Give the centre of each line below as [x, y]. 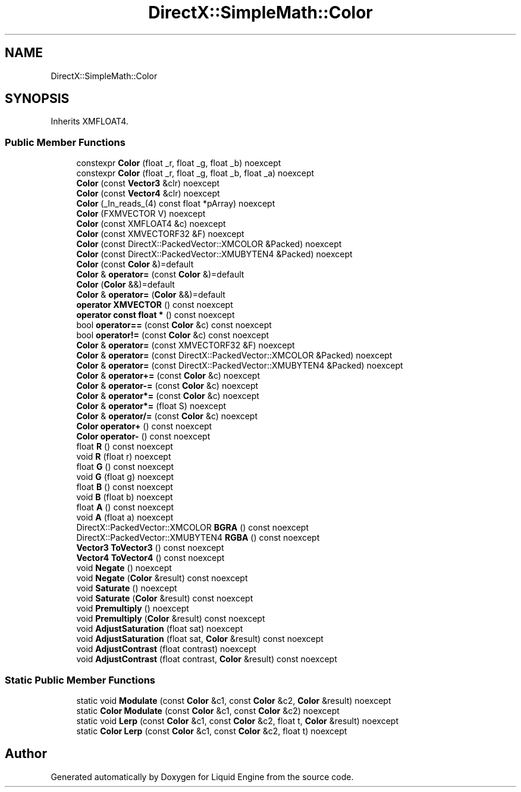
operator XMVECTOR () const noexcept [155, 305]
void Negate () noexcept [124, 568]
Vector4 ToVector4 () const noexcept [150, 558]
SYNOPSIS [37, 99]
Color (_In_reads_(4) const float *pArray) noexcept [176, 204]
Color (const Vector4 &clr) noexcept [148, 194]
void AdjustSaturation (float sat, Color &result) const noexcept [200, 639]
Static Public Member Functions [80, 680]
